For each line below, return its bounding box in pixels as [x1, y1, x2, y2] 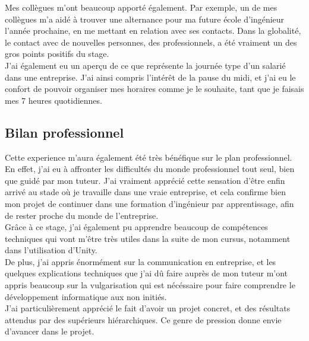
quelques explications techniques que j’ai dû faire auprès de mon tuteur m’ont [5, 267, 288, 279]
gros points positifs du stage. [5, 47, 109, 60]
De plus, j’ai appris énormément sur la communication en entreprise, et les [5, 255, 276, 267]
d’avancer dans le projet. [5, 325, 94, 337]
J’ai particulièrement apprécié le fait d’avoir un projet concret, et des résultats [5, 302, 291, 314]
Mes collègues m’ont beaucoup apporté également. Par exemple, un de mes [5, 1, 278, 13]
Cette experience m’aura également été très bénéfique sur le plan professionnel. [5, 151, 292, 163]
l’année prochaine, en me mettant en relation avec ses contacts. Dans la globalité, [5, 24, 301, 37]
